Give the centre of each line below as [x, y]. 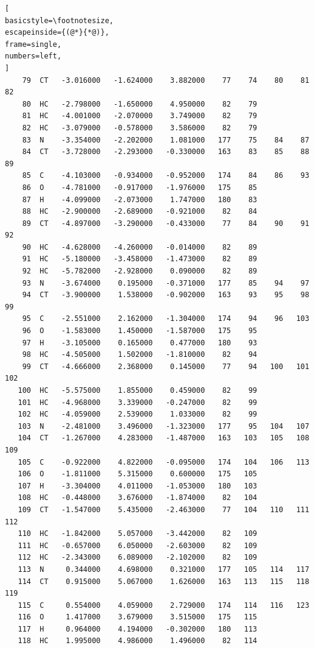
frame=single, [33, 44]
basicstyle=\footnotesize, [59, 20]
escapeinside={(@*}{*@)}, [57, 33]
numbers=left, [33, 56]
